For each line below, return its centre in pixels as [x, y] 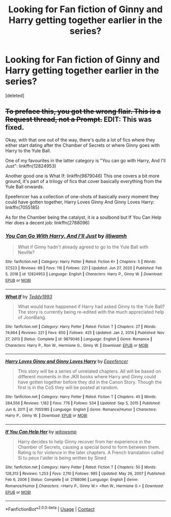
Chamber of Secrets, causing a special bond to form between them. [89, 447]
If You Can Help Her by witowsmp [41, 431]
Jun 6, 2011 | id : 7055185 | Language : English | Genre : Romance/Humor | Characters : [81, 409]
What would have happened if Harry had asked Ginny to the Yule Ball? [91, 306]
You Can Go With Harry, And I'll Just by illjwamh [66, 236]
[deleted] [15, 95]
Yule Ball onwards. [25, 187]
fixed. [15, 128]
